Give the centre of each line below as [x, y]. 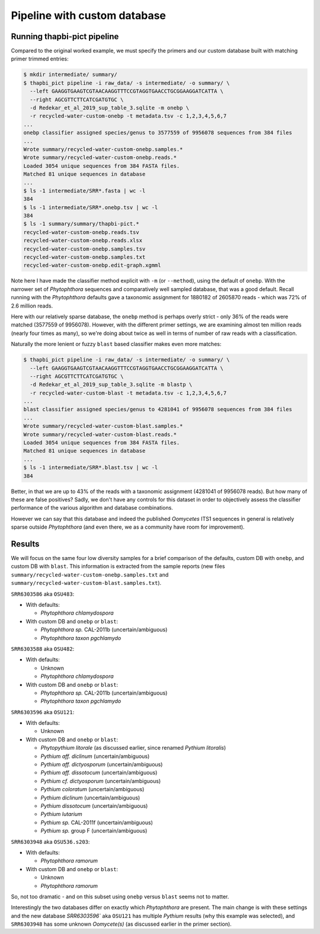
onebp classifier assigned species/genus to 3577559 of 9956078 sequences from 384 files [158, 133]
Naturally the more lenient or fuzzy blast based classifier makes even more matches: [116, 344]
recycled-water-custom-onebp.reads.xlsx [83, 241]
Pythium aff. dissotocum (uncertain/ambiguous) [99, 773]
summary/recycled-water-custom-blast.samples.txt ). [86, 583]
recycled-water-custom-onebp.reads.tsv [81, 232]
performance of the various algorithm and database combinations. [92, 508]
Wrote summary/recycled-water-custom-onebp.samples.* [103, 149]
